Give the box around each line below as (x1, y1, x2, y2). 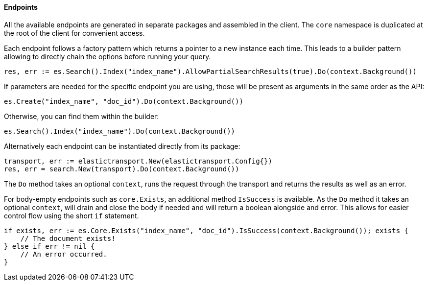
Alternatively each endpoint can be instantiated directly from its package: (4, 142, 240, 150)
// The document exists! (20, 234, 116, 242)
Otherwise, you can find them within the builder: (4, 112, 159, 120)
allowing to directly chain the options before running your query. (4, 52, 211, 61)
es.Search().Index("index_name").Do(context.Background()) (4, 127, 236, 135)
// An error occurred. (20, 250, 107, 258)
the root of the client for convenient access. (4, 28, 145, 37)
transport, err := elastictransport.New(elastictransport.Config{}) (4, 157, 272, 165)
